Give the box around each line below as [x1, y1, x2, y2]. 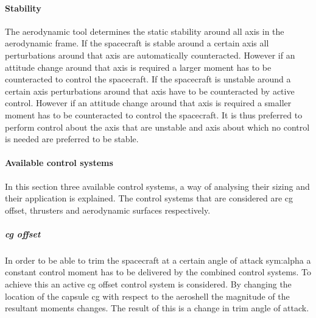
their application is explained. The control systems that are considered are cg [5, 192, 293, 204]
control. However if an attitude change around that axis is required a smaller [5, 96, 292, 109]
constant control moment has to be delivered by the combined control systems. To [5, 266, 311, 278]
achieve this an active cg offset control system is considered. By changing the [5, 278, 292, 291]
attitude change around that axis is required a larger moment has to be [5, 60, 272, 73]
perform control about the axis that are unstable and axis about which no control [5, 120, 310, 133]
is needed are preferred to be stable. [5, 132, 139, 145]
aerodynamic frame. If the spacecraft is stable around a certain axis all [5, 37, 269, 49]
